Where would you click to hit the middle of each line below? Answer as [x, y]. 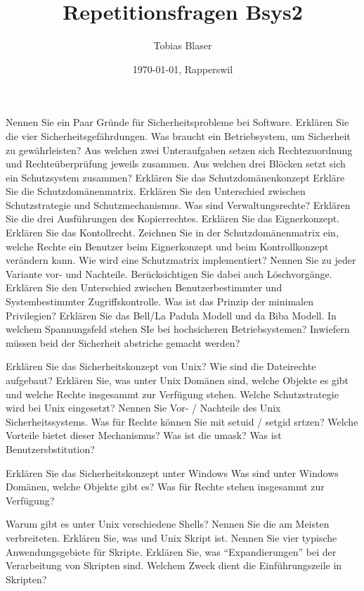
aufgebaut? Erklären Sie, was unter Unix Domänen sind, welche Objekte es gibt [177, 380]
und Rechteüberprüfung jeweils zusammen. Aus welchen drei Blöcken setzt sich [176, 164]
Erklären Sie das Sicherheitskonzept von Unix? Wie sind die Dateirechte [161, 366]
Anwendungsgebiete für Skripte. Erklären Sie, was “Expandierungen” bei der [171, 551]
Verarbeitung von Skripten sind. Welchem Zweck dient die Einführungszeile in [174, 565]
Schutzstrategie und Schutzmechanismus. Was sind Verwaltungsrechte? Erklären [178, 204]
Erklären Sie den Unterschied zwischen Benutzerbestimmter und [144, 287]
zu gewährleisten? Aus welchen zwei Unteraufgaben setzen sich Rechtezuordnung [179, 150]
